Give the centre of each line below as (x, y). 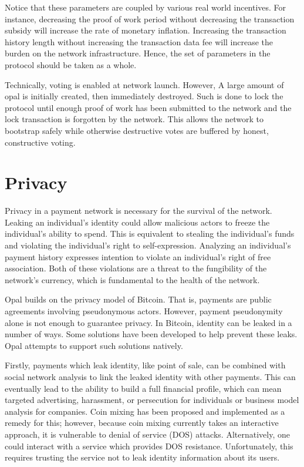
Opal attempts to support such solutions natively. (94, 345)
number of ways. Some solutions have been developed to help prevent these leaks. (151, 334)
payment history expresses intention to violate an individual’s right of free (138, 256)
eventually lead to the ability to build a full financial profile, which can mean (143, 388)
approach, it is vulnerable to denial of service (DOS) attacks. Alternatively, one (147, 434)
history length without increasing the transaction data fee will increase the (139, 41)
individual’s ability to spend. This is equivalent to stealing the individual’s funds (150, 233)
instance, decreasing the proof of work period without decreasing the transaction (150, 19)
